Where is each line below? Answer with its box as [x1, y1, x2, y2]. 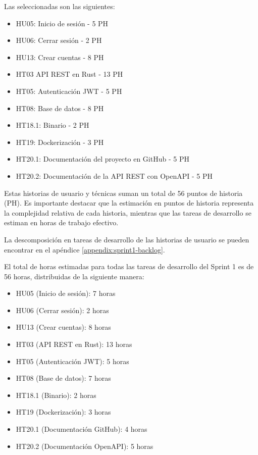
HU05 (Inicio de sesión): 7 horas [16, 288, 116, 298]
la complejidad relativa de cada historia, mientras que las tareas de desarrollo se [4, 207, 251, 218]
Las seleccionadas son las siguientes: [4, 1, 115, 11]
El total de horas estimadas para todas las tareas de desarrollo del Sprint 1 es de [4, 261, 254, 272]
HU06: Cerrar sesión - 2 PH [16, 35, 102, 45]
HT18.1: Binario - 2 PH [16, 120, 89, 130]
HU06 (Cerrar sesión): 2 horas [16, 305, 109, 315]
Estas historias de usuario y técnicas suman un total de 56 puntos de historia [4, 187, 243, 198]
